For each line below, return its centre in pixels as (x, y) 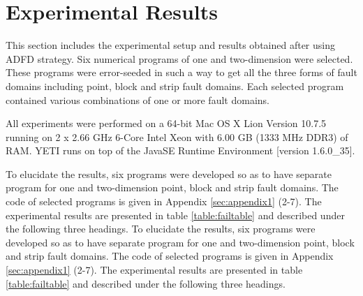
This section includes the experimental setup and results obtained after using (170, 45)
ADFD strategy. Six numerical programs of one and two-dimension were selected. (179, 58)
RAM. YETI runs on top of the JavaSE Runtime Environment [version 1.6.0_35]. (180, 150)
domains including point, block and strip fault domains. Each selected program (175, 86)
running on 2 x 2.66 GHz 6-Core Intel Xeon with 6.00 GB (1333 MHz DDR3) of (177, 136)
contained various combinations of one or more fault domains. (138, 99)
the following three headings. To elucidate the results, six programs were (161, 229)
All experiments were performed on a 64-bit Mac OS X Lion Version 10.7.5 (166, 123)
